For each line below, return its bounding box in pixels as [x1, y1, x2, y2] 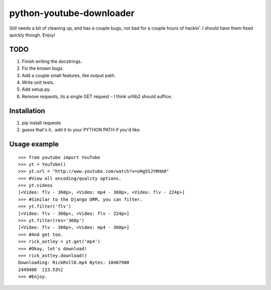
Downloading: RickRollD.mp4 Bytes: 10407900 [18, 260, 130, 265]
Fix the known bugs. [22, 65, 64, 71]
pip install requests [22, 119, 61, 125]
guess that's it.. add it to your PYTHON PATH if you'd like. [22, 127, 141, 133]
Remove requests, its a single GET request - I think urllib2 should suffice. [22, 93, 173, 99]
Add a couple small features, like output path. [22, 72, 116, 78]
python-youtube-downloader [9, 8, 135, 19]
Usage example [9, 139, 59, 148]
